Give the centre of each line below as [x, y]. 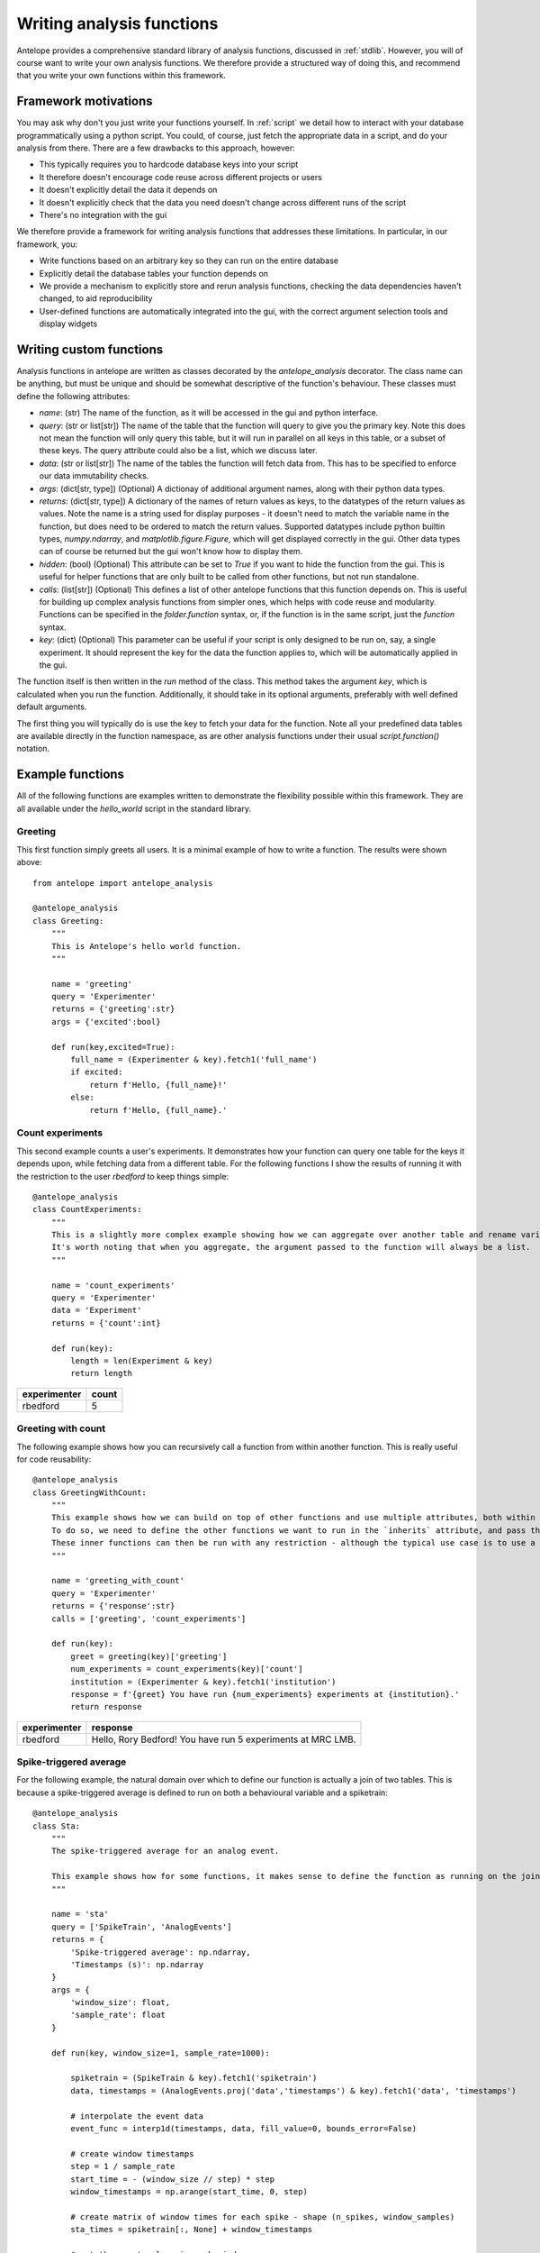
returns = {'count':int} [106, 1323]
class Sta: [57, 1826]
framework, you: [47, 244]
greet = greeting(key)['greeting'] [149, 1656]
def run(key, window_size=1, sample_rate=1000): [160, 2053]
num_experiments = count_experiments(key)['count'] [187, 1669]
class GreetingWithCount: [90, 1492]
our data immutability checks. [94, 476]
